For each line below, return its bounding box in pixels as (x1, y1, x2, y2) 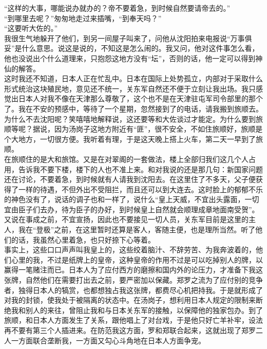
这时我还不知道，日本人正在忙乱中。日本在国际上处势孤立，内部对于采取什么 (4, 73, 263, 84)
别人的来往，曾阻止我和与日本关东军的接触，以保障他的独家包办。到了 (25, 304, 263, 315)
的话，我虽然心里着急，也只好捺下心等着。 (11, 234, 155, 245)
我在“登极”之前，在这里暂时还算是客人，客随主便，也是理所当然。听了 (18, 224, 256, 235)
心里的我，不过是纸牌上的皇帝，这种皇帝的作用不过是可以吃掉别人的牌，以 (11, 254, 263, 265)
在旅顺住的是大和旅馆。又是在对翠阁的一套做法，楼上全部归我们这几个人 (4, 153, 249, 164)
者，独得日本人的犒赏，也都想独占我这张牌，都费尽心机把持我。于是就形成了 (4, 284, 263, 295)
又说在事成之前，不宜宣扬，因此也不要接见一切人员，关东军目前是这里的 (4, 214, 249, 225)
